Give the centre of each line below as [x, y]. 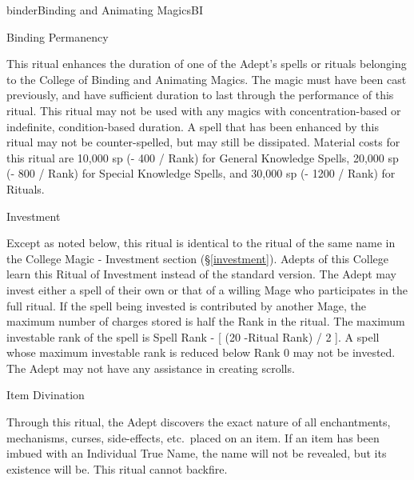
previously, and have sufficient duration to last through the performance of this [200, 95]
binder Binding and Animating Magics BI [105, 10]
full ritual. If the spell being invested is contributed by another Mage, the [186, 305]
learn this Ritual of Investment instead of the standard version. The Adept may [201, 274]
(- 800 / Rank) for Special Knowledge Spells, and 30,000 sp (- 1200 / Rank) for [201, 173]
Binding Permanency [58, 36]
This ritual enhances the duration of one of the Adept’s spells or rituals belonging [207, 64]
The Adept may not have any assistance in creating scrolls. [151, 368]
